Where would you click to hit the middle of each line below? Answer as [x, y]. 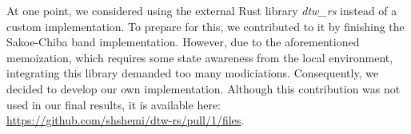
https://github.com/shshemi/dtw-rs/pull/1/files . [126, 120]
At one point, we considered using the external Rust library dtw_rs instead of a [202, 10]
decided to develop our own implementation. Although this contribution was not [204, 88]
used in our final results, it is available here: [114, 104]
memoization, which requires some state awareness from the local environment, [200, 57]
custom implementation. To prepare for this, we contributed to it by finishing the [205, 26]
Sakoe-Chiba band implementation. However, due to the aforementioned [183, 42]
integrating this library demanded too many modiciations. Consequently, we [193, 73]
